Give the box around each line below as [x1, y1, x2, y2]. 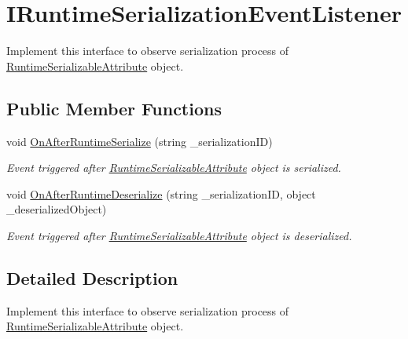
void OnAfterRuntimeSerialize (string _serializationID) [6, 133, 273, 149]
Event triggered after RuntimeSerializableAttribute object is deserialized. [6, 227, 352, 243]
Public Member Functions [6, 96, 222, 120]
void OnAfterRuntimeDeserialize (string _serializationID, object [6, 185, 316, 202]
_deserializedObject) [6, 201, 107, 217]
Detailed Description [6, 265, 178, 290]
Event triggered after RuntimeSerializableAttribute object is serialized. [6, 159, 341, 176]
